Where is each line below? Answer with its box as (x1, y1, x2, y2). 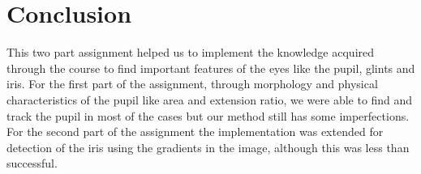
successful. (6, 155, 58, 172)
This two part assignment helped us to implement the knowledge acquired (6, 44, 375, 61)
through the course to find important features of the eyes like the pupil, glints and (6, 59, 415, 76)
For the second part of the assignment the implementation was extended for (6, 123, 384, 140)
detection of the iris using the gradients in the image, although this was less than (6, 138, 410, 155)
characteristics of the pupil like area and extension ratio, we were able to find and (6, 91, 413, 108)
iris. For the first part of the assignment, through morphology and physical (6, 75, 378, 92)
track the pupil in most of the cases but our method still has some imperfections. (6, 107, 410, 124)
